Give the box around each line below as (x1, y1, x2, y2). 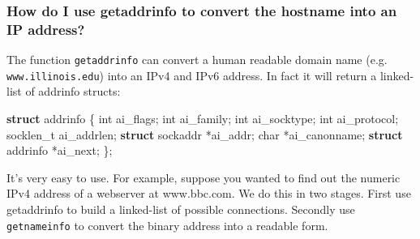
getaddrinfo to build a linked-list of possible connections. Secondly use (6, 201, 355, 218)
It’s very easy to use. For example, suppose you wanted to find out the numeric (6, 169, 401, 186)
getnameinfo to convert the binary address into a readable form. (6, 216, 328, 233)
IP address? (6, 19, 85, 39)
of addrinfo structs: (25, 83, 121, 100)
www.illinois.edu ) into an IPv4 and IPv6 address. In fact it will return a (6, 66, 377, 83)
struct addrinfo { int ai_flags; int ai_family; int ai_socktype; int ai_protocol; (6, 110, 399, 127)
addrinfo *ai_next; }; (6, 142, 113, 159)
